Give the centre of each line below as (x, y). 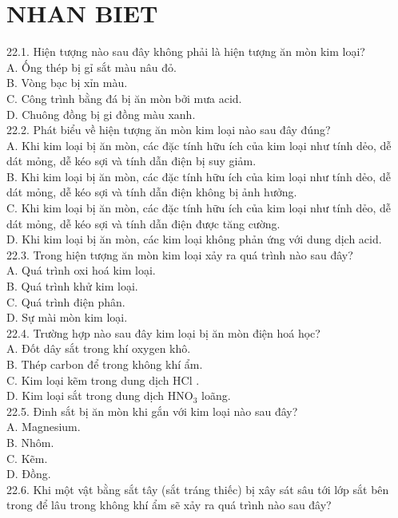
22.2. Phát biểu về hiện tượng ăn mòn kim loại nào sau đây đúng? (169, 130)
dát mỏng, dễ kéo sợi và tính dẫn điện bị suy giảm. (131, 161)
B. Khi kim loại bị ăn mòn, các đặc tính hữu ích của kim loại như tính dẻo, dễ (199, 176)
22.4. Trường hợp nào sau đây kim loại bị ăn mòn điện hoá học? (163, 332)
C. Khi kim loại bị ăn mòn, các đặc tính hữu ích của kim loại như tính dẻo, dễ (199, 208)
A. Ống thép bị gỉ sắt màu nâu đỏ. (92, 67)
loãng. (216, 395)
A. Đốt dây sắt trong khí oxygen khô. (99, 348)
